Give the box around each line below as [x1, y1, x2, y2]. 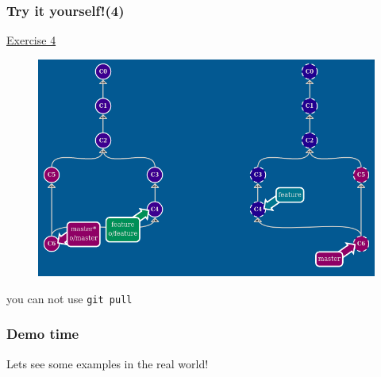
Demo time [6, 324, 79, 344]
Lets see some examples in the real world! [6, 355, 209, 371]
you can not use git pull [6, 290, 133, 306]
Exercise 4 [6, 32, 56, 48]
